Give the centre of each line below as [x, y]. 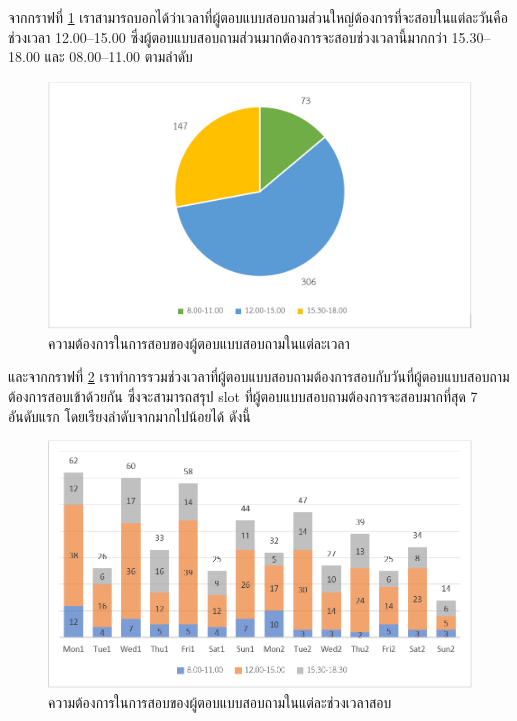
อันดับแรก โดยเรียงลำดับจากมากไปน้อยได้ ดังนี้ [129, 415]
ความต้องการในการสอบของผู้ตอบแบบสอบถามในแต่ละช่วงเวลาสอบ [220, 701]
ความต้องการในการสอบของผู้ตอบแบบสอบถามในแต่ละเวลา [199, 342]
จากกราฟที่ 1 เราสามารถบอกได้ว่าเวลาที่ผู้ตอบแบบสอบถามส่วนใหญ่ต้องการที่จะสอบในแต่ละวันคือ [258, 17]
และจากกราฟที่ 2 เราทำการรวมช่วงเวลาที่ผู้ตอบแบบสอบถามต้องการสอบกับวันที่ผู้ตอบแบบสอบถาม [259, 376]
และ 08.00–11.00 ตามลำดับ [118, 56]
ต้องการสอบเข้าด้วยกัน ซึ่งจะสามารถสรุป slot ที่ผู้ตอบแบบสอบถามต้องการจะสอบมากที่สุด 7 [243, 396]
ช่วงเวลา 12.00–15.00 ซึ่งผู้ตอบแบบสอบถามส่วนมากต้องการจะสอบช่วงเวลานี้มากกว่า [227, 36]
